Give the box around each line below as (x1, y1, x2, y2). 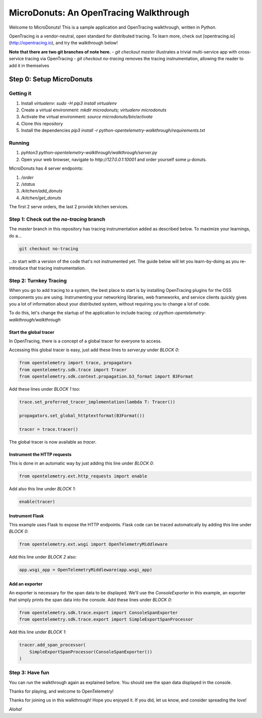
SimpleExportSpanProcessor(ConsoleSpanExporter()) (29, 649, 152, 654)
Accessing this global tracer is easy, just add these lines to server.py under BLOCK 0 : (9, 347, 180, 353)
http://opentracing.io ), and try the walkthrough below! (10, 40, 118, 46)
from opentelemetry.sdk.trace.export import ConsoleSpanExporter (19, 610, 178, 615)
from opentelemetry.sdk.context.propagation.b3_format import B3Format (19, 374, 194, 379)
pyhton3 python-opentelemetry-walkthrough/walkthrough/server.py (21, 150, 158, 156)
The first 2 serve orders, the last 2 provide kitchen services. (9, 204, 129, 210)
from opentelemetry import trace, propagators (19, 360, 132, 366)
